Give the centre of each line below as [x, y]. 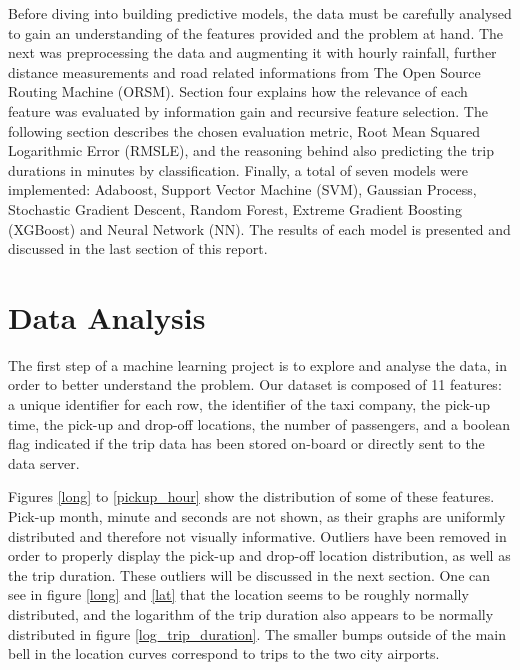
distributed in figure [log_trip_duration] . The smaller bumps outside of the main [257, 633]
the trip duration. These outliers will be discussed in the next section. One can [249, 574]
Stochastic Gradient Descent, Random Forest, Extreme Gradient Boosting [235, 208]
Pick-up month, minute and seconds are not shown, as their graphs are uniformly [257, 516]
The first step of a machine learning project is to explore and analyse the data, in [258, 364]
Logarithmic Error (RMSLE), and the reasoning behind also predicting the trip [251, 150]
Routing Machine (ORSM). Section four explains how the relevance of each [238, 91]
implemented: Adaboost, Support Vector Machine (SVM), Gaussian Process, [242, 189]
